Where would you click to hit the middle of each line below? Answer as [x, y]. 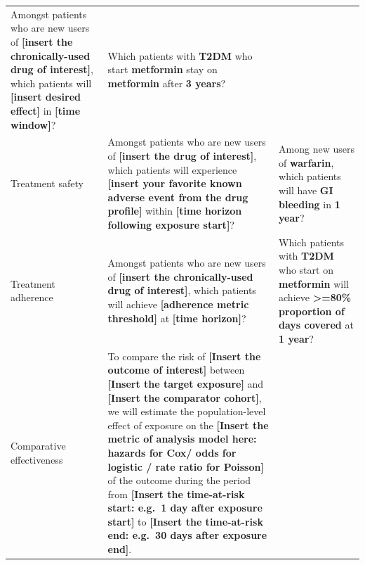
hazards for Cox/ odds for [172, 452]
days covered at [316, 325]
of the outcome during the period [179, 480]
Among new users [317, 149]
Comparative [38, 446]
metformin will [314, 283]
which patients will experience [172, 169]
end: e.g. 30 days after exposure [187, 535]
